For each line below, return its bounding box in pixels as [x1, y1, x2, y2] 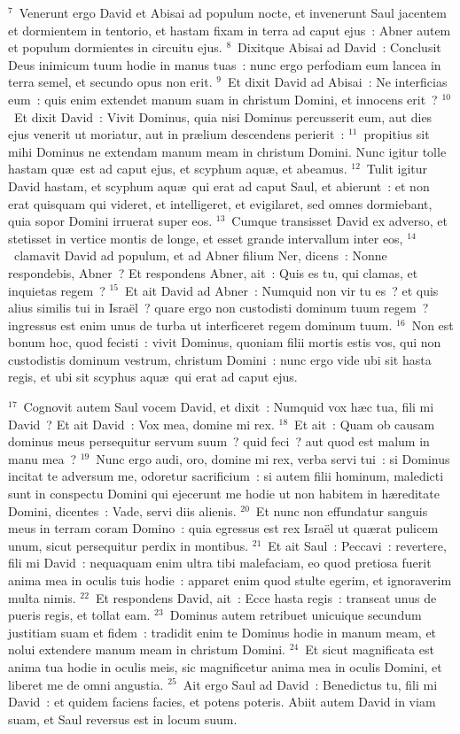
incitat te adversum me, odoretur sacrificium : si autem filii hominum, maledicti [8, 467, 444, 485]
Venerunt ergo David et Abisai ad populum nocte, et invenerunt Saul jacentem [19, 4, 447, 21]
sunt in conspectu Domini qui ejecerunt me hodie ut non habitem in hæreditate [8, 484, 440, 503]
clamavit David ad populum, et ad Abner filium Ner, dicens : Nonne [13, 246, 387, 265]
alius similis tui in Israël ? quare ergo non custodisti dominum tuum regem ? [8, 298, 429, 317]
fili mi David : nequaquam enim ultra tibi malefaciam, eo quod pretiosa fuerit [8, 553, 432, 572]
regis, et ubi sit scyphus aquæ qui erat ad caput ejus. [8, 367, 298, 386]
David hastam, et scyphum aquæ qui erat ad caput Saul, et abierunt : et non [8, 176, 430, 195]
